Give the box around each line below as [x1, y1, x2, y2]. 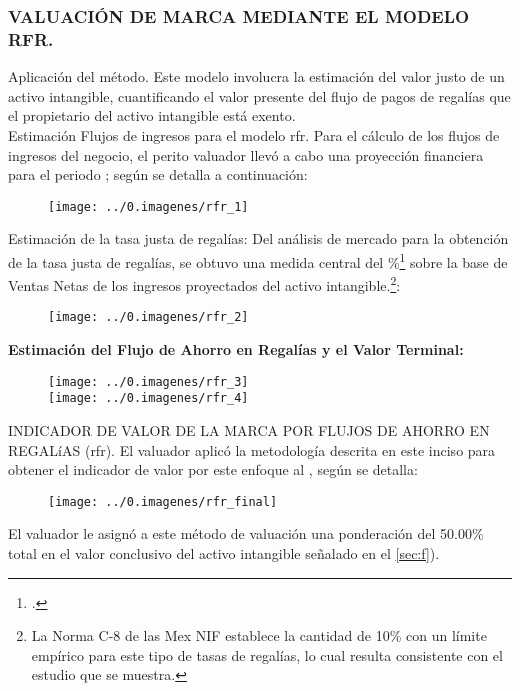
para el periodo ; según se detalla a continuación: [8, 164, 308, 185]
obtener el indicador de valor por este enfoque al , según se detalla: [8, 459, 418, 480]
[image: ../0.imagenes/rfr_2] [48, 310, 249, 325]
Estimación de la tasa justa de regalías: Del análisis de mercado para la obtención [8, 228, 509, 249]
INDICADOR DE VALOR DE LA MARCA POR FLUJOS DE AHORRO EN [8, 420, 490, 441]
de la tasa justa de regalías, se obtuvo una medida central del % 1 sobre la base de [8, 248, 508, 272]
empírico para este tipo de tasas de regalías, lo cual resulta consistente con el [31, 644, 503, 665]
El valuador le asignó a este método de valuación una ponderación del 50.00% [8, 523, 484, 544]
